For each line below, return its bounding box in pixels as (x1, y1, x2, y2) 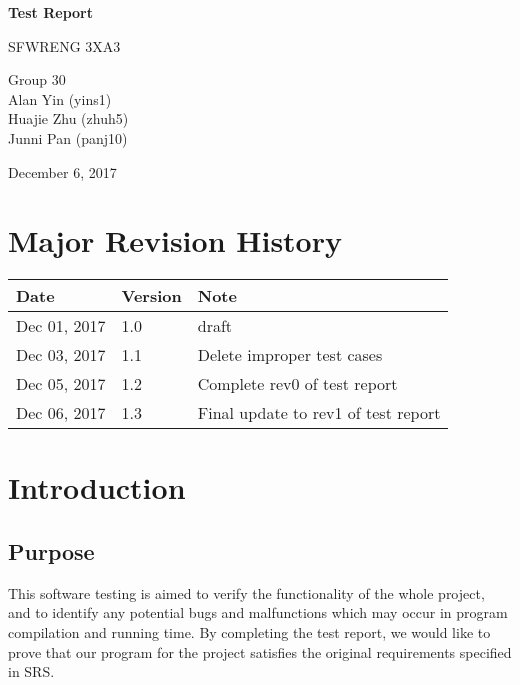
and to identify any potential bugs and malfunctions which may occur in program (8, 602, 508, 623)
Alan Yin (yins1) (8, 88, 112, 109)
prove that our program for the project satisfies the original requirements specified (8, 641, 512, 662)
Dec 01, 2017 (16, 314, 106, 338)
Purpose (8, 536, 95, 567)
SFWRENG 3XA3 (8, 35, 121, 56)
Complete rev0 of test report (197, 372, 398, 396)
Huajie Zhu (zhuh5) (8, 108, 129, 129)
